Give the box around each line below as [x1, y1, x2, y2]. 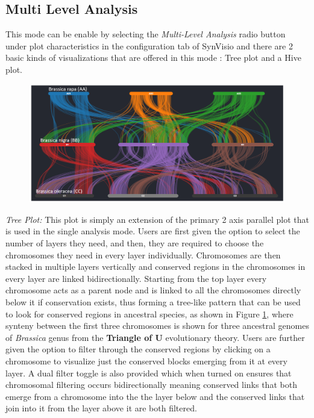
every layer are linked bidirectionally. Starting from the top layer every [5, 272, 267, 284]
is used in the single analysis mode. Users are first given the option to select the [5, 225, 300, 237]
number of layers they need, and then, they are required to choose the [5, 237, 264, 249]
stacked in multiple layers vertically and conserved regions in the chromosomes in [5, 260, 306, 273]
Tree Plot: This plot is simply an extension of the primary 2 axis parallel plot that [5, 213, 309, 225]
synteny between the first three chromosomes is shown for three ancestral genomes [5, 319, 309, 332]
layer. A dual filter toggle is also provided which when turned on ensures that [5, 366, 292, 379]
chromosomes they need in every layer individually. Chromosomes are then [5, 248, 281, 261]
